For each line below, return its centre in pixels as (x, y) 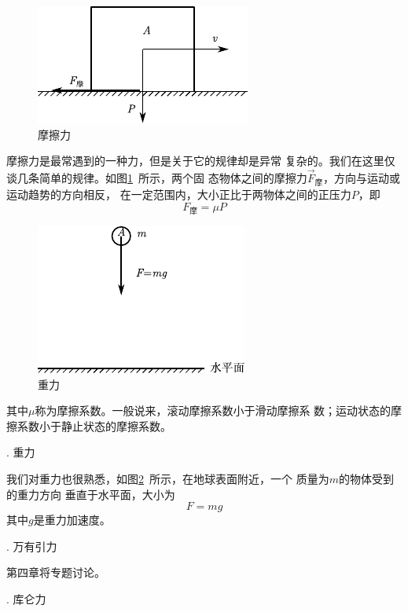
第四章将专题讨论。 (56, 572)
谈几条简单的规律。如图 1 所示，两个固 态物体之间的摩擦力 (157, 178)
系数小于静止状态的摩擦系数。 (94, 425)
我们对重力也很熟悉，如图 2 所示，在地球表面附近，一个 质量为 (168, 478)
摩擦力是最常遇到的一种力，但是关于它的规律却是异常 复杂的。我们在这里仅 (201, 161)
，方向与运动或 (362, 178)
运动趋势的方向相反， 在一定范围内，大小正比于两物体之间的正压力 (179, 194)
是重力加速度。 (72, 520)
